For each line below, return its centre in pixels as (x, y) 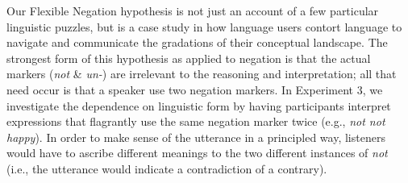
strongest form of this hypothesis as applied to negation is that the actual (189, 58)
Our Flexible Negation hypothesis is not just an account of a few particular (193, 10)
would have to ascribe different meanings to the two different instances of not (197, 153)
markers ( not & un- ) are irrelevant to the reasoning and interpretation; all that (202, 74)
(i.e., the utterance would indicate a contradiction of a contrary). (167, 168)
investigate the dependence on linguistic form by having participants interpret (199, 105)
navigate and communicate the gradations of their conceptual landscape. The (197, 42)
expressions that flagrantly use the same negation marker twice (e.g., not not (196, 121)
